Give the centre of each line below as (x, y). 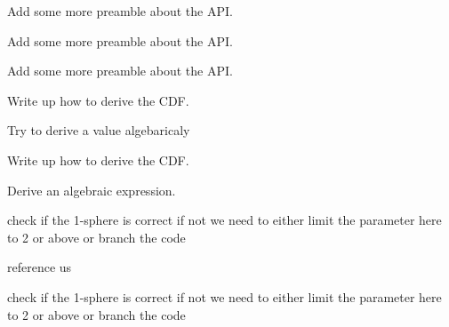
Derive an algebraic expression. (92, 190)
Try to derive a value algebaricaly (99, 130)
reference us (40, 267)
